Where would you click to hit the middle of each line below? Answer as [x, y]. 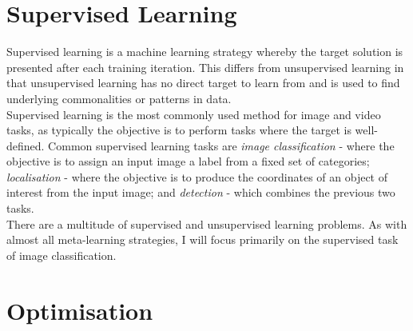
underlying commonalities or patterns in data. [119, 98]
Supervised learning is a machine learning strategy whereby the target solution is [205, 52]
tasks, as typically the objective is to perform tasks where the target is [179, 130]
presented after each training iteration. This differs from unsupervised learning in [205, 67]
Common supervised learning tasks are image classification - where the [221, 145]
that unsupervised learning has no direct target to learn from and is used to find [203, 83]
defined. [26, 145]
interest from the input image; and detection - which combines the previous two [201, 192]
